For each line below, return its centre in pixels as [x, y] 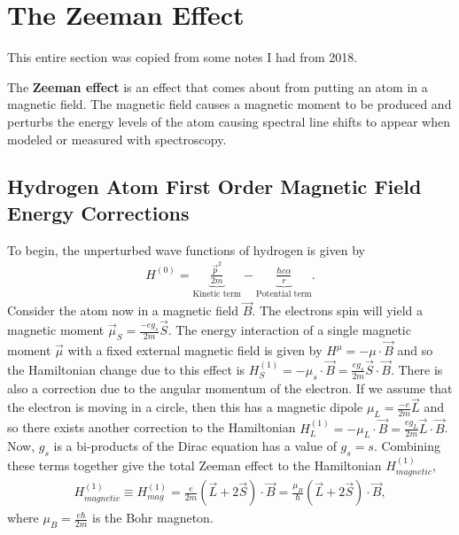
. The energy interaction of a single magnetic [289, 330]
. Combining [407, 446]
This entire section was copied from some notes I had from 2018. [183, 57]
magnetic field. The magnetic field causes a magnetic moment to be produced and [229, 104]
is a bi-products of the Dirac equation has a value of [195, 446]
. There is [416, 369]
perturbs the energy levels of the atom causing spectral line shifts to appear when [229, 121]
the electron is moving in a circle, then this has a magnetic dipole [185, 407]
